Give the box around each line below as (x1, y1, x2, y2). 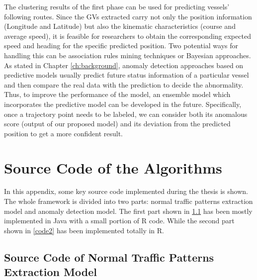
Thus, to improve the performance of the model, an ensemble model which (4, 89, 231, 99)
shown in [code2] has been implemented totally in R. (4, 225, 164, 235)
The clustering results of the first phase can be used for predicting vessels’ (4, 1, 230, 11)
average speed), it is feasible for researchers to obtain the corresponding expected (4, 30, 251, 41)
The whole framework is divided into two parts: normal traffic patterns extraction (4, 196, 253, 206)
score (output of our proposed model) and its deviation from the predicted (4, 118, 231, 129)
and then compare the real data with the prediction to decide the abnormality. (4, 79, 244, 90)
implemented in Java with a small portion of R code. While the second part (4, 215, 235, 226)
